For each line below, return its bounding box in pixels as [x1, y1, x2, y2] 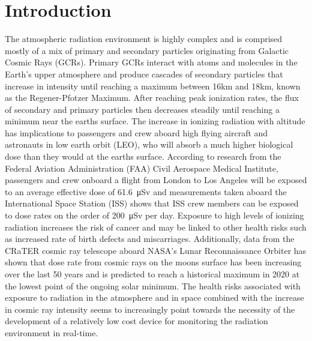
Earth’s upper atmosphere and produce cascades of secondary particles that [5, 67, 283, 80]
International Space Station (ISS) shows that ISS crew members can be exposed [5, 197, 299, 210]
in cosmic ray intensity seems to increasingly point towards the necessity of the [5, 303, 295, 315]
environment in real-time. [5, 326, 98, 339]
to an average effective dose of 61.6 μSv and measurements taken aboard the [5, 185, 287, 198]
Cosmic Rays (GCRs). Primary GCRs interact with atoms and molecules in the [5, 56, 298, 68]
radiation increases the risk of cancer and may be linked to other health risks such [5, 220, 307, 233]
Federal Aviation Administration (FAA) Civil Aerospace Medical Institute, [5, 161, 278, 174]
